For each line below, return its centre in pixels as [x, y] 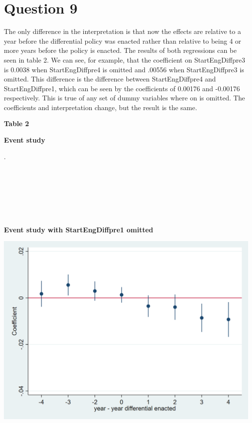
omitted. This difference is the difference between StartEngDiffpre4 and [110, 79]
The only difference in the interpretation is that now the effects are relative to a [123, 31]
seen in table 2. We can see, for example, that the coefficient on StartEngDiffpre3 [125, 59]
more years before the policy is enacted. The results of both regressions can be [120, 50]
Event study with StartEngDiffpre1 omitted [79, 229]
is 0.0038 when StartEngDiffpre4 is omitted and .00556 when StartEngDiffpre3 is [124, 69]
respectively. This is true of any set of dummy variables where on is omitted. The [125, 98]
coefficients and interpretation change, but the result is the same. [101, 107]
